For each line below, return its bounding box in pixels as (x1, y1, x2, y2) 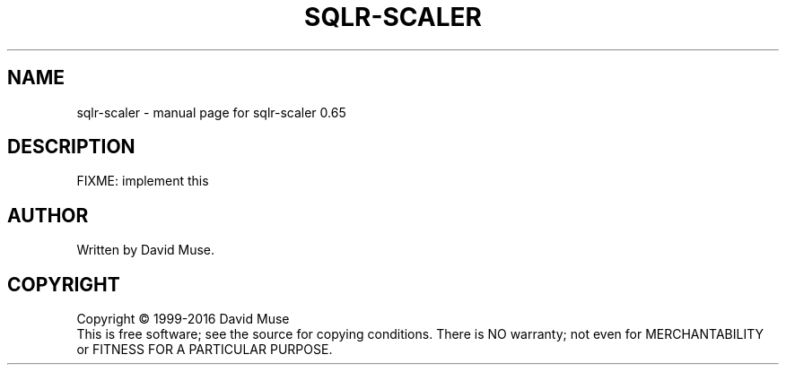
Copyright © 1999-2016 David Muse (76, 311, 290, 327)
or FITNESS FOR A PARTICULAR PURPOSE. (76, 342, 333, 358)
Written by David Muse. (76, 242, 215, 258)
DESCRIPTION (7, 135, 135, 159)
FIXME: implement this (76, 173, 209, 189)
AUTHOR (7, 203, 89, 227)
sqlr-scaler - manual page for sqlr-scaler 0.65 (76, 104, 346, 120)
